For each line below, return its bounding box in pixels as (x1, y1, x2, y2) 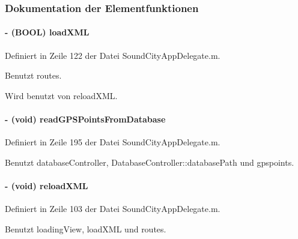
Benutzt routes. (5, 69, 62, 82)
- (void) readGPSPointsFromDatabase (5, 113, 166, 126)
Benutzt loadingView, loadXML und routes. (5, 222, 166, 235)
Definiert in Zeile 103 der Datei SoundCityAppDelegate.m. (5, 202, 220, 215)
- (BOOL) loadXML (5, 26, 90, 38)
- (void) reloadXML (5, 180, 88, 192)
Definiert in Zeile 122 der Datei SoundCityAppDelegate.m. (5, 49, 220, 61)
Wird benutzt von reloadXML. (5, 89, 118, 101)
